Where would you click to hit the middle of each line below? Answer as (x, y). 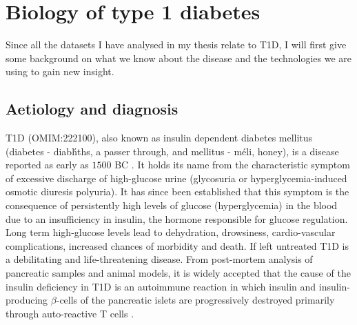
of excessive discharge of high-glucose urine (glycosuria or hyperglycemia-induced (176, 178)
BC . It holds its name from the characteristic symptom (232, 165)
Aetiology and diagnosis (92, 109)
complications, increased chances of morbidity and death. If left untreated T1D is (177, 245)
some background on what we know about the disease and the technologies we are (178, 58)
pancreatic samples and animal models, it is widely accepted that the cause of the (178, 273)
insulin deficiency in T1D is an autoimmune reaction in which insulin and (161, 286)
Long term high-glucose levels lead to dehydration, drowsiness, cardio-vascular (171, 232)
